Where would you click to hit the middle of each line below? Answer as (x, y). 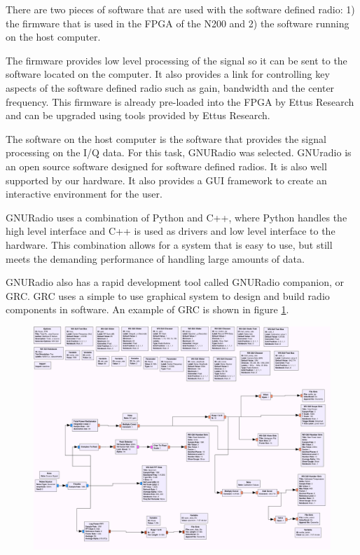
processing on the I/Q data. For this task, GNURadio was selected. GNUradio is (179, 152)
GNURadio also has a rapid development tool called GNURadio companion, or (175, 282)
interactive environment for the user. (84, 194)
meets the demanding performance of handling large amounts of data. (155, 258)
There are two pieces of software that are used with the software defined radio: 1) (180, 9)
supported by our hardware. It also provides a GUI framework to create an (166, 180)
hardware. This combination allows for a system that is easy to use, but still (169, 244)
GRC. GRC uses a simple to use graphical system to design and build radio (168, 295)
